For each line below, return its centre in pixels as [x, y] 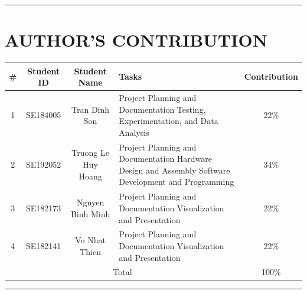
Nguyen [90, 202]
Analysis [134, 132]
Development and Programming [177, 182]
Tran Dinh [91, 109]
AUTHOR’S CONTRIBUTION [136, 40]
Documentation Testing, [162, 109]
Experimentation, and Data [169, 121]
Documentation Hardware [166, 159]
